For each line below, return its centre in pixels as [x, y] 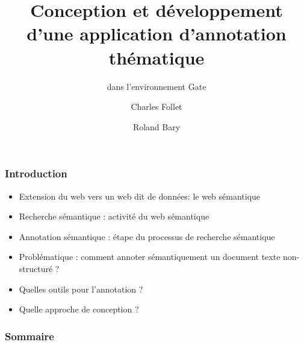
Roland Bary [157, 126]
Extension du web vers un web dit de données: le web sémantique [140, 196]
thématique [157, 57]
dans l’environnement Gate [157, 86]
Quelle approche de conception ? [79, 309]
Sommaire [29, 336]
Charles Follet [157, 106]
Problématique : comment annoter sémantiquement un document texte [150, 257]
